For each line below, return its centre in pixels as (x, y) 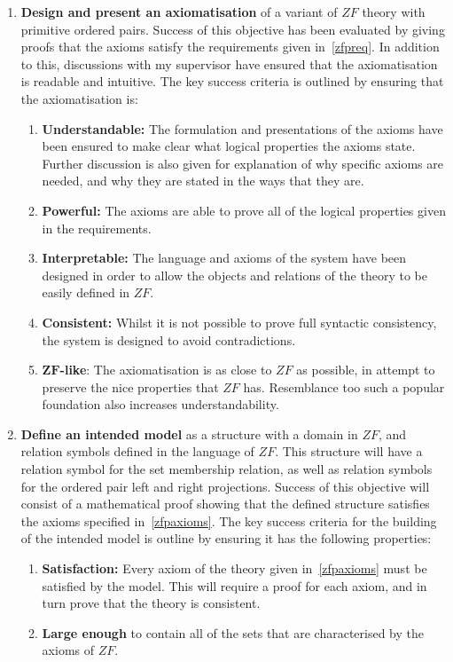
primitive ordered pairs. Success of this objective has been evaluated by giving (233, 29)
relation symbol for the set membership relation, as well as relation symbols (226, 469)
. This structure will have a (349, 451)
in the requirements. (97, 228)
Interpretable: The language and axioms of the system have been (224, 258)
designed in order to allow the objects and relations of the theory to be (234, 275)
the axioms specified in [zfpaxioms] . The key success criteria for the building (229, 520)
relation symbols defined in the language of (137, 451)
